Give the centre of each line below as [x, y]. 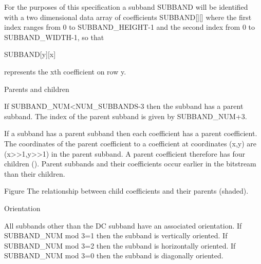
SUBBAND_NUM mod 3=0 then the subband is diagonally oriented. [114, 256]
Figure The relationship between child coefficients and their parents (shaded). [126, 191]
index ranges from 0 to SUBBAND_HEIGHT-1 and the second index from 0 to [130, 27]
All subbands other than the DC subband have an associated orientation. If [123, 225]
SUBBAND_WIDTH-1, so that [54, 37]
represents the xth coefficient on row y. [65, 71]
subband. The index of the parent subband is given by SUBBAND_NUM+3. [126, 116]
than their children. [35, 173]
